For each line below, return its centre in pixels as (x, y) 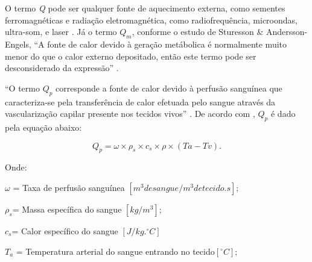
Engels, (18, 44)
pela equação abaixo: (43, 127)
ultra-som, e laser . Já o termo (61, 32)
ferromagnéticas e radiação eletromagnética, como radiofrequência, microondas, (151, 20)
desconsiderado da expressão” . (62, 68)
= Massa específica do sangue (67, 209)
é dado (283, 114)
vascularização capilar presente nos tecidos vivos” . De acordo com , (130, 114)
